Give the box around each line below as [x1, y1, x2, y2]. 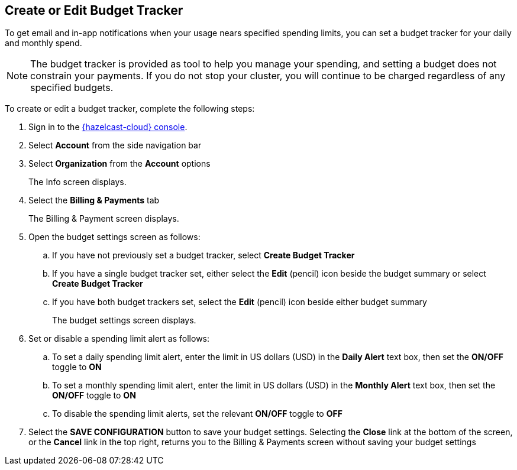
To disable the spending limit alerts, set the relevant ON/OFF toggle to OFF [52, 409, 342, 419]
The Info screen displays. [28, 177, 127, 187]
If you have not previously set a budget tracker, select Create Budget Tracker [52, 250, 355, 261]
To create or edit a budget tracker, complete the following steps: [5, 103, 255, 114]
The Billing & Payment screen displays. [28, 213, 179, 224]
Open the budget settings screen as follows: [28, 232, 201, 242]
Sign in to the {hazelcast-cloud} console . [28, 122, 188, 132]
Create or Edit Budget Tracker [5, 3, 183, 18]
